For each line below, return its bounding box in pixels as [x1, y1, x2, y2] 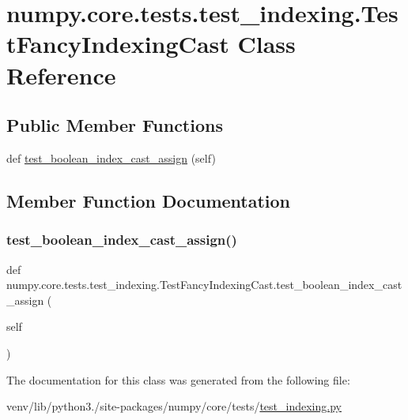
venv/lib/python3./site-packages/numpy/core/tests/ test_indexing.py [6, 398, 342, 414]
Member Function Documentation [6, 188, 291, 212]
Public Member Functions [6, 113, 223, 137]
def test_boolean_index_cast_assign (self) [6, 149, 216, 166]
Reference [6, 58, 116, 91]
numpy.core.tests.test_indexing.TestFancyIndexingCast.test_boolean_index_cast [6, 276, 402, 293]
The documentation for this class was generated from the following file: [6, 371, 350, 388]
